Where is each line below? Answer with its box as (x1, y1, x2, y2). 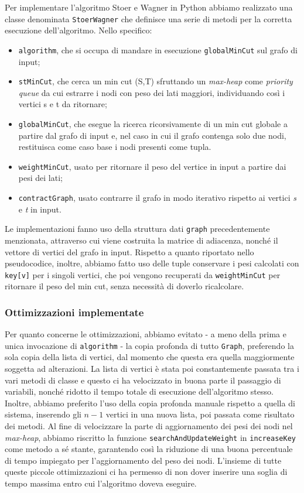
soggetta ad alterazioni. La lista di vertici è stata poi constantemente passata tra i (5, 362, 299, 375)
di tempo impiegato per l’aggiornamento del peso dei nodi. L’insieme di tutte (5, 454, 282, 466)
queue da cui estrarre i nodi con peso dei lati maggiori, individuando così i (18, 86, 285, 98)
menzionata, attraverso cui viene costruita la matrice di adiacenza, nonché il (5, 234, 278, 246)
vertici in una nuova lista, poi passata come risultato (105, 408, 295, 420)
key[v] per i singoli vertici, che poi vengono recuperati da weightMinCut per (5, 268, 281, 280)
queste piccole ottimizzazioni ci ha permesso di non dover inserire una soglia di (5, 465, 288, 478)
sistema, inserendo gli (5, 408, 81, 420)
